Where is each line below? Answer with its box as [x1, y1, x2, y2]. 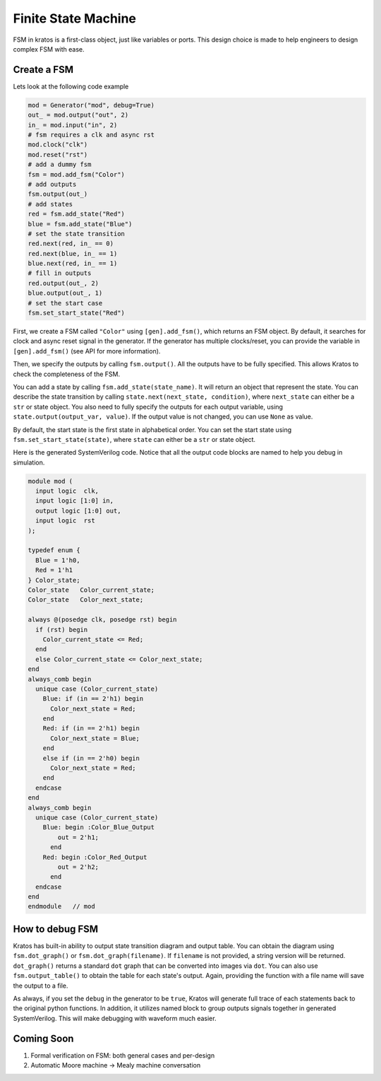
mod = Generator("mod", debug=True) [28, 101, 155, 109]
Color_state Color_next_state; [28, 596, 144, 604]
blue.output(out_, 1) [28, 289, 103, 297]
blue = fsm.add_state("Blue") [28, 220, 133, 228]
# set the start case [28, 299, 103, 307]
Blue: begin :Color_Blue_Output [42, 824, 155, 831]
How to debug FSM [13, 923, 99, 935]
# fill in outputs [28, 269, 92, 277]
